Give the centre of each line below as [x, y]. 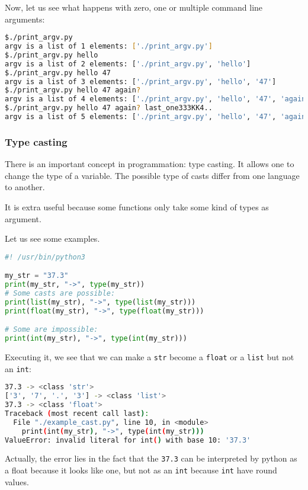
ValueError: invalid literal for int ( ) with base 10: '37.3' [128, 440]
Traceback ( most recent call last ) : [77, 413]
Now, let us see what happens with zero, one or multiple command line [134, 7]
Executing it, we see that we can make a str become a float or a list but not [150, 357]
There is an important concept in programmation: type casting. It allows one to [150, 164]
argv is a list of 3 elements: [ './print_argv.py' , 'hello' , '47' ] [141, 81]
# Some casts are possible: [60, 293]
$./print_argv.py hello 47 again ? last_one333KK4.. [109, 108]
